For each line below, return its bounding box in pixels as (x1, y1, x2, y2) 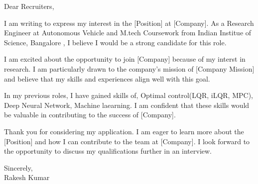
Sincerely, (4, 162, 33, 173)
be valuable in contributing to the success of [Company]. (4, 109, 176, 120)
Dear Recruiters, (4, 1, 54, 11)
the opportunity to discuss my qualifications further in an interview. (4, 146, 212, 156)
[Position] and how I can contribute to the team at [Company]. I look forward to (4, 136, 250, 146)
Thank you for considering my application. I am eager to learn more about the (4, 126, 244, 136)
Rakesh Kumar (4, 172, 50, 183)
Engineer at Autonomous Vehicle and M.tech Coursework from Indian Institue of (4, 27, 252, 38)
